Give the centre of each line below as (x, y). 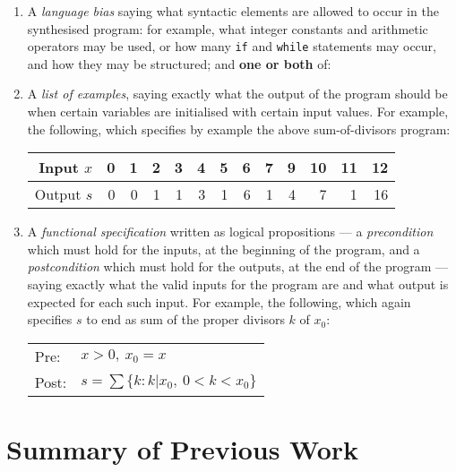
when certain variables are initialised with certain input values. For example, (238, 112)
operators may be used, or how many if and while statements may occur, (232, 46)
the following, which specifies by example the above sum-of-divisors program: (239, 129)
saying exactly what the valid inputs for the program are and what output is (238, 284)
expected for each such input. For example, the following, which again (219, 301)
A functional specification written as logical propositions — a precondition (230, 232)
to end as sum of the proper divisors (185, 319)
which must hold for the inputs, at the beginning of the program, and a (224, 249)
